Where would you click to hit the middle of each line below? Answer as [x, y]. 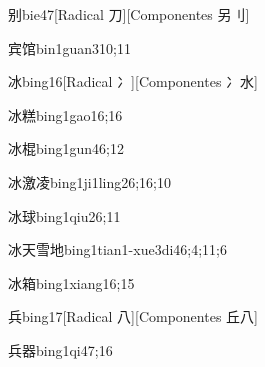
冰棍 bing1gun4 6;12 [66, 148]
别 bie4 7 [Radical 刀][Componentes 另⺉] [129, 14]
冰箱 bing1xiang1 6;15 [71, 282]
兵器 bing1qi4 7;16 [60, 349]
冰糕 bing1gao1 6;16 [65, 114]
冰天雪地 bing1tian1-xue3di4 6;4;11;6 [117, 249]
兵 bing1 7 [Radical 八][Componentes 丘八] [133, 316]
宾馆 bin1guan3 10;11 [69, 47]
